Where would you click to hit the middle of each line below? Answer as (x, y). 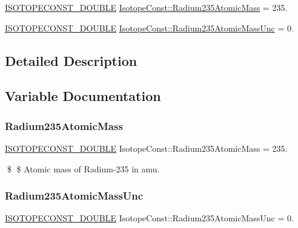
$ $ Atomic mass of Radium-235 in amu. (83, 168)
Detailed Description (71, 60)
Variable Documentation (83, 96)
